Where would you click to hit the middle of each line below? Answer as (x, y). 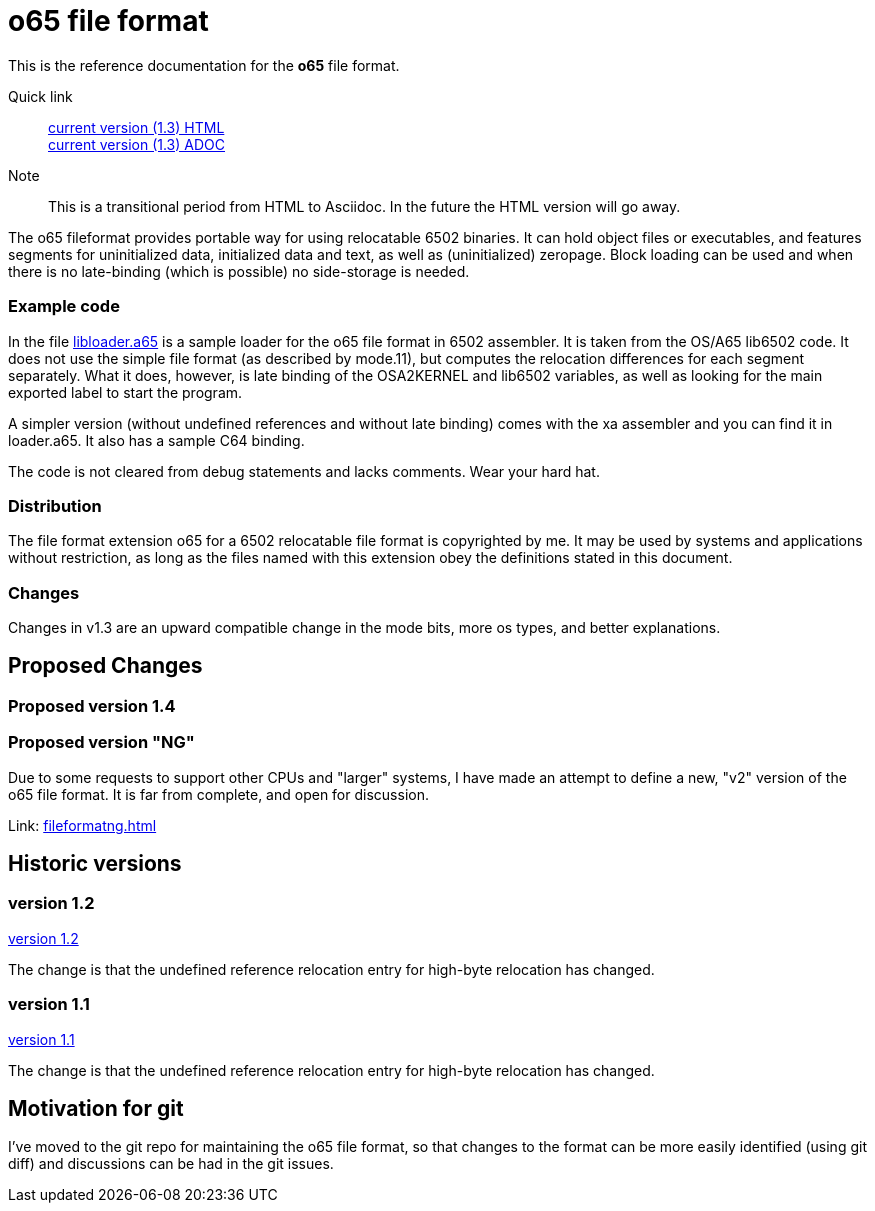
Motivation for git (96, 1108)
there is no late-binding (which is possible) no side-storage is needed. (239, 271)
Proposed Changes (105, 666)
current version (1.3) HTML (136, 127)
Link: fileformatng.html (82, 825)
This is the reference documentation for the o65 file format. (204, 65)
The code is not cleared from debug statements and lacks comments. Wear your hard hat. (304, 471)
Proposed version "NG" (101, 742)
